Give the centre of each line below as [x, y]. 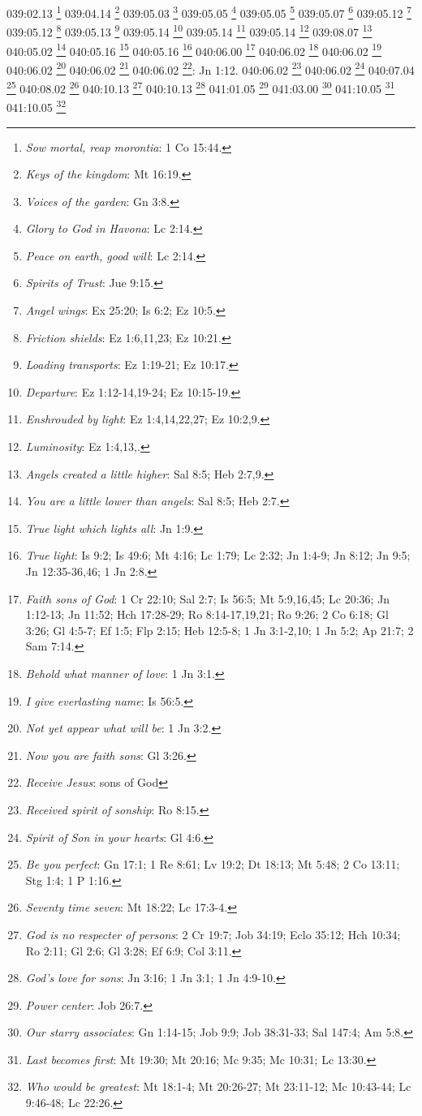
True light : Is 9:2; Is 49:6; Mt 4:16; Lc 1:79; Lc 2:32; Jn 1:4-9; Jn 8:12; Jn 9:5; [218, 555]
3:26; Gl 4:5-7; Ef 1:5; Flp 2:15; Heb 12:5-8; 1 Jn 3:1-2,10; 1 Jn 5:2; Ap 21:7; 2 [220, 630]
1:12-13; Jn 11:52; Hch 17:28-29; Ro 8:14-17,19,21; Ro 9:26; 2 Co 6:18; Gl [207, 614]
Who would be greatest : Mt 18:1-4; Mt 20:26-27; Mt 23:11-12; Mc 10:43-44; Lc [218, 1086]
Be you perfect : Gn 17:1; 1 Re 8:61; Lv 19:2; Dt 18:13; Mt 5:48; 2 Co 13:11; [213, 864]
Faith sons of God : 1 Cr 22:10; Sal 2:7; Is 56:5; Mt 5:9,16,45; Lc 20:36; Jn [208, 598]
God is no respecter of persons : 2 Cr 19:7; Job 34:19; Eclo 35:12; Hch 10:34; [213, 934]
